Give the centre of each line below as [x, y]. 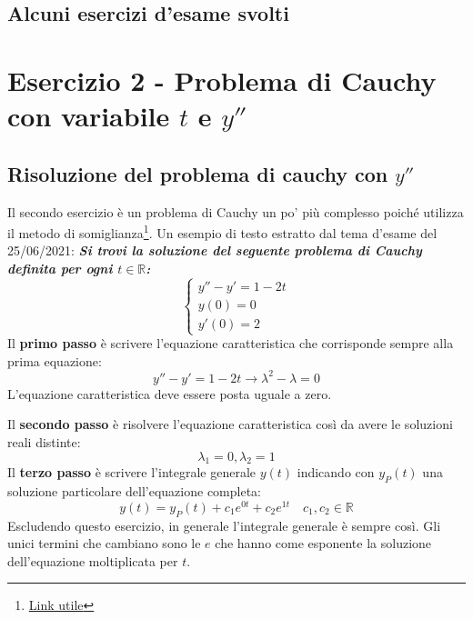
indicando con [336, 472]
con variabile [89, 116]
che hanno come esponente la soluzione [323, 543]
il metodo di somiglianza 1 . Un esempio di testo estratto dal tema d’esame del [222, 231]
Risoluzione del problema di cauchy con [198, 173]
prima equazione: [55, 360]
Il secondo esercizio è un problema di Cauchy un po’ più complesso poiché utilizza [236, 211]
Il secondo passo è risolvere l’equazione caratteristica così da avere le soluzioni [230, 424]
